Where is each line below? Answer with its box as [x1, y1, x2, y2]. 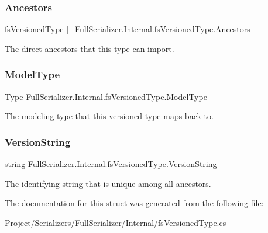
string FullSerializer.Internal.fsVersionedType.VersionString [5, 158, 217, 170]
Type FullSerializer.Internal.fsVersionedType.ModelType [5, 90, 207, 102]
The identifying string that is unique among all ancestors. [5, 177, 211, 189]
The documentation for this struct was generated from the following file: [5, 197, 264, 209]
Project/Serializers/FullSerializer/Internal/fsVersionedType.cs [5, 216, 226, 228]
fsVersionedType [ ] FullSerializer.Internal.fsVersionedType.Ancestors [5, 23, 250, 35]
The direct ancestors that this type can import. [5, 42, 174, 54]
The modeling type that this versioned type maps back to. [5, 110, 214, 122]
